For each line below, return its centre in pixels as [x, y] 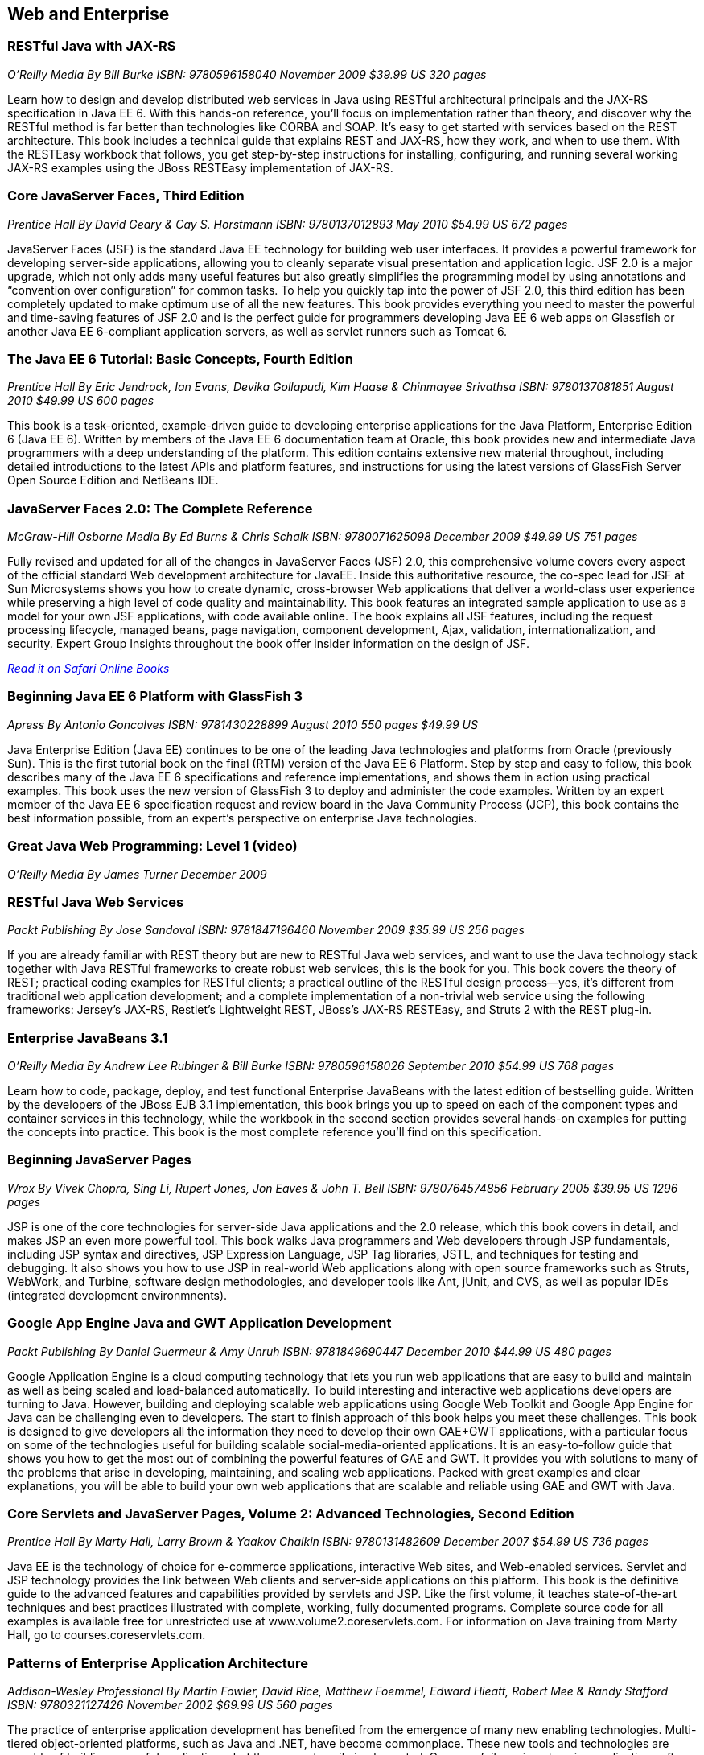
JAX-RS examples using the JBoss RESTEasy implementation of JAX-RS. [200, 167]
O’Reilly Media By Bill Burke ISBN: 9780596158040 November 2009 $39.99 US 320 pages [247, 74]
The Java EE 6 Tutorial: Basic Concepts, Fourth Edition [180, 358]
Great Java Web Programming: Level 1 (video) [152, 846]
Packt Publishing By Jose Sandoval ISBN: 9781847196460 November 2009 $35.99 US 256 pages [266, 930]
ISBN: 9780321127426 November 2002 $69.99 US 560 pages [170, 1705]
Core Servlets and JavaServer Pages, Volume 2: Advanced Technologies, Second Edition [291, 1513]
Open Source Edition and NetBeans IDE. [113, 480]
